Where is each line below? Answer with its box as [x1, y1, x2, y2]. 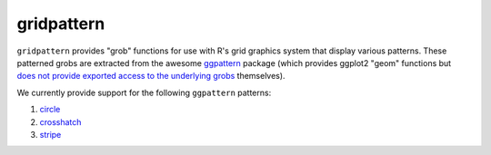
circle [39, 104, 61, 115]
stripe [39, 129, 62, 140]
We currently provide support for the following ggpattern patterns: [16, 87, 272, 98]
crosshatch [39, 116, 82, 127]
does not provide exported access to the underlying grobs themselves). [16, 71, 286, 82]
